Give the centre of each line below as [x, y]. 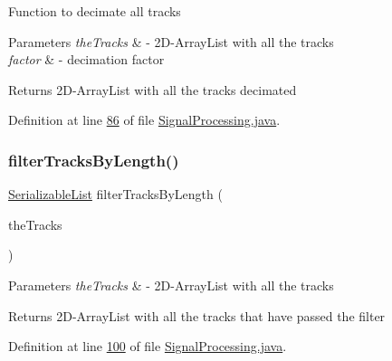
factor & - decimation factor [86, 59]
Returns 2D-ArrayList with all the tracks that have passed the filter [197, 315]
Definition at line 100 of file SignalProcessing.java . [148, 346]
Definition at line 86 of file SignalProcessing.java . [144, 120]
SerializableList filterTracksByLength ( [115, 194]
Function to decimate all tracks [95, 11]
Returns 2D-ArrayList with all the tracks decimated [153, 89]
